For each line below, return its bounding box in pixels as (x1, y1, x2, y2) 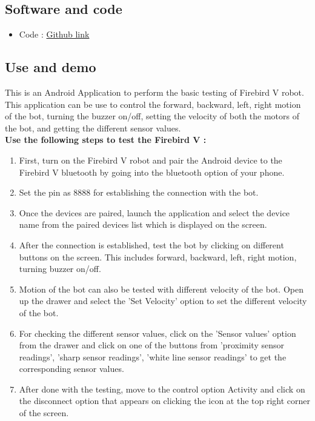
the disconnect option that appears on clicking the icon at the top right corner (19, 394, 311, 407)
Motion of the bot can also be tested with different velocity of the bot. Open (19, 282, 303, 295)
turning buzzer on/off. (19, 262, 101, 275)
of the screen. (19, 406, 69, 419)
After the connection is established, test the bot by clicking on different (19, 238, 284, 251)
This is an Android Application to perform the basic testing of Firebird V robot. (5, 86, 304, 98)
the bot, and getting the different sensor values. (5, 121, 181, 134)
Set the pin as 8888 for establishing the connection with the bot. (19, 186, 259, 199)
